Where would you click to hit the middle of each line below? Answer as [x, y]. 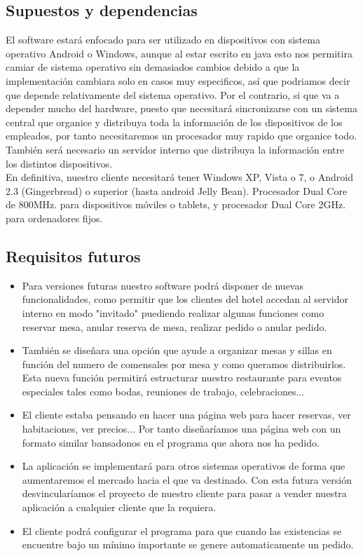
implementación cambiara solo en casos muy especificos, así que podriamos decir [178, 80]
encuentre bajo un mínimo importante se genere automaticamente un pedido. [188, 544]
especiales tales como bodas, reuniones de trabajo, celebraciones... [163, 391]
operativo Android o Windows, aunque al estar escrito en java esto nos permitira [179, 53]
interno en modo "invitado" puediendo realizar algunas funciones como [173, 312]
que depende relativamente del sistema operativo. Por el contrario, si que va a [173, 94]
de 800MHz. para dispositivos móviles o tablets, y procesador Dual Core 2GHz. [176, 204]
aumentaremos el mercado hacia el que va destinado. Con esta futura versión [187, 479]
